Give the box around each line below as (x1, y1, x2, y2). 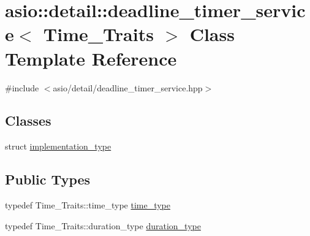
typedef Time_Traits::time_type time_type (5, 199, 171, 211)
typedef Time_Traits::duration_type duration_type (5, 219, 201, 232)
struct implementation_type (5, 140, 112, 153)
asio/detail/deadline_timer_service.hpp (53, 81, 203, 94)
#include (5, 81, 39, 94)
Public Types (5, 170, 91, 189)
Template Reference (5, 45, 177, 70)
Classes (5, 111, 51, 130)
